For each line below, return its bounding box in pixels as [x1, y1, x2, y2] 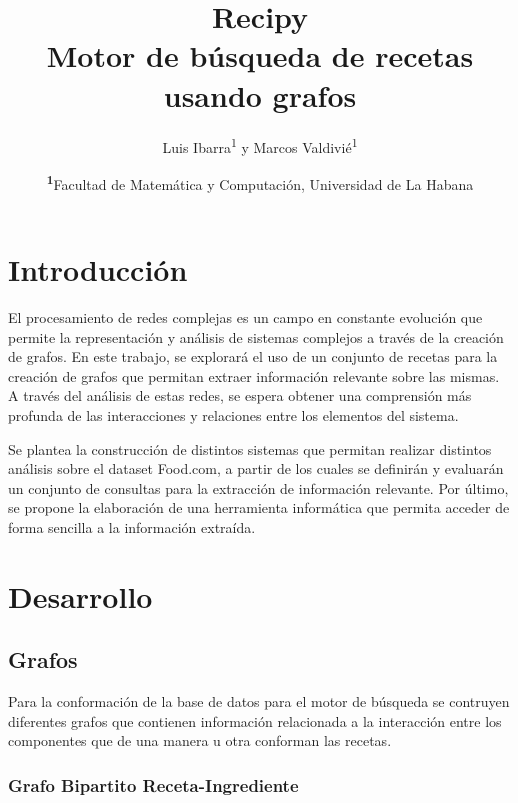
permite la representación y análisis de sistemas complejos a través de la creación [8, 326, 504, 347]
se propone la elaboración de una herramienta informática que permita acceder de [8, 497, 510, 518]
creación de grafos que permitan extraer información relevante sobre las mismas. [8, 365, 500, 386]
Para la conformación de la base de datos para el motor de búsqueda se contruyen [8, 691, 510, 712]
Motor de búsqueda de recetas [46, 35, 474, 76]
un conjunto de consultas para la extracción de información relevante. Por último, [8, 477, 509, 498]
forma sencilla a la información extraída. [8, 516, 256, 537]
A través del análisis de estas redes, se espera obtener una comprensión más [8, 385, 472, 406]
